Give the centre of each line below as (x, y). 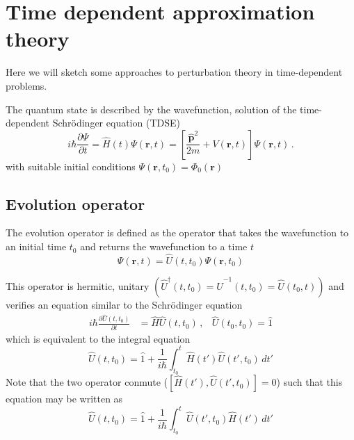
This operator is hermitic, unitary (78, 285)
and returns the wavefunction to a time (164, 246)
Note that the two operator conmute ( (87, 382)
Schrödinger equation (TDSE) (116, 123)
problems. (26, 85)
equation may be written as (64, 399)
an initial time (36, 246)
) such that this (309, 382)
